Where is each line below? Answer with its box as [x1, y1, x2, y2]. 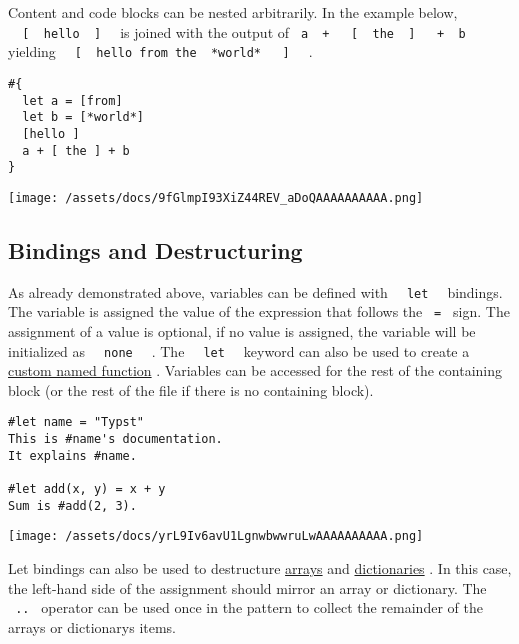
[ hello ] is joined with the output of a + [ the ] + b [22, 21, 466, 42]
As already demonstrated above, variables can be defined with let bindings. [8, 281, 503, 302]
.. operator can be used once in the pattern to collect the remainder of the [15, 597, 483, 618]
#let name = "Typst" [8, 415, 145, 430]
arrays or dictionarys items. [8, 616, 176, 637]
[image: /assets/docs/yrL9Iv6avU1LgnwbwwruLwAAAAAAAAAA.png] [8, 529, 424, 544]
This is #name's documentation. [8, 432, 223, 447]
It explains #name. [8, 448, 137, 463]
